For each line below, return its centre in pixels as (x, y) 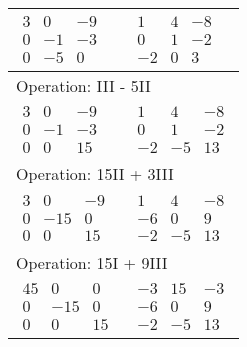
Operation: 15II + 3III (95, 174)
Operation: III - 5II (83, 85)
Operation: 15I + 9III (92, 262)
